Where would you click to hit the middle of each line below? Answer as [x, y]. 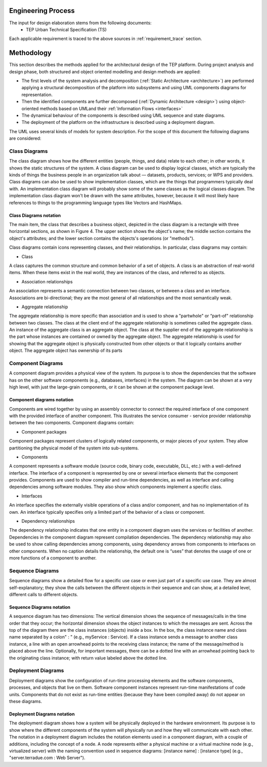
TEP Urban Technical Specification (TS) [66, 29]
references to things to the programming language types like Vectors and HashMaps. [96, 203]
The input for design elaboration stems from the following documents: [80, 23]
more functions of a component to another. [53, 558]
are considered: [25, 138]
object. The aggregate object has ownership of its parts [66, 351]
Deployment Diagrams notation [42, 714]
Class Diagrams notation [35, 215]
